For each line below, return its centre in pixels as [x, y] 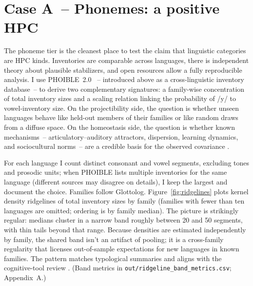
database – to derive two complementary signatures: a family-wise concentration [124, 89]
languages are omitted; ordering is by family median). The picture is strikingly [121, 210]
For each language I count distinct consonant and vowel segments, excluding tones [127, 162]
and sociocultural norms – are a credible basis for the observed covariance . [117, 146]
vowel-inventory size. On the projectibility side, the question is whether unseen [121, 108]
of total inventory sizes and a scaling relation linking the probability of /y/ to [120, 98]
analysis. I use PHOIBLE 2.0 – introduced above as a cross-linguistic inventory [124, 79]
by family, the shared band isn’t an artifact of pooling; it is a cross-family [114, 239]
